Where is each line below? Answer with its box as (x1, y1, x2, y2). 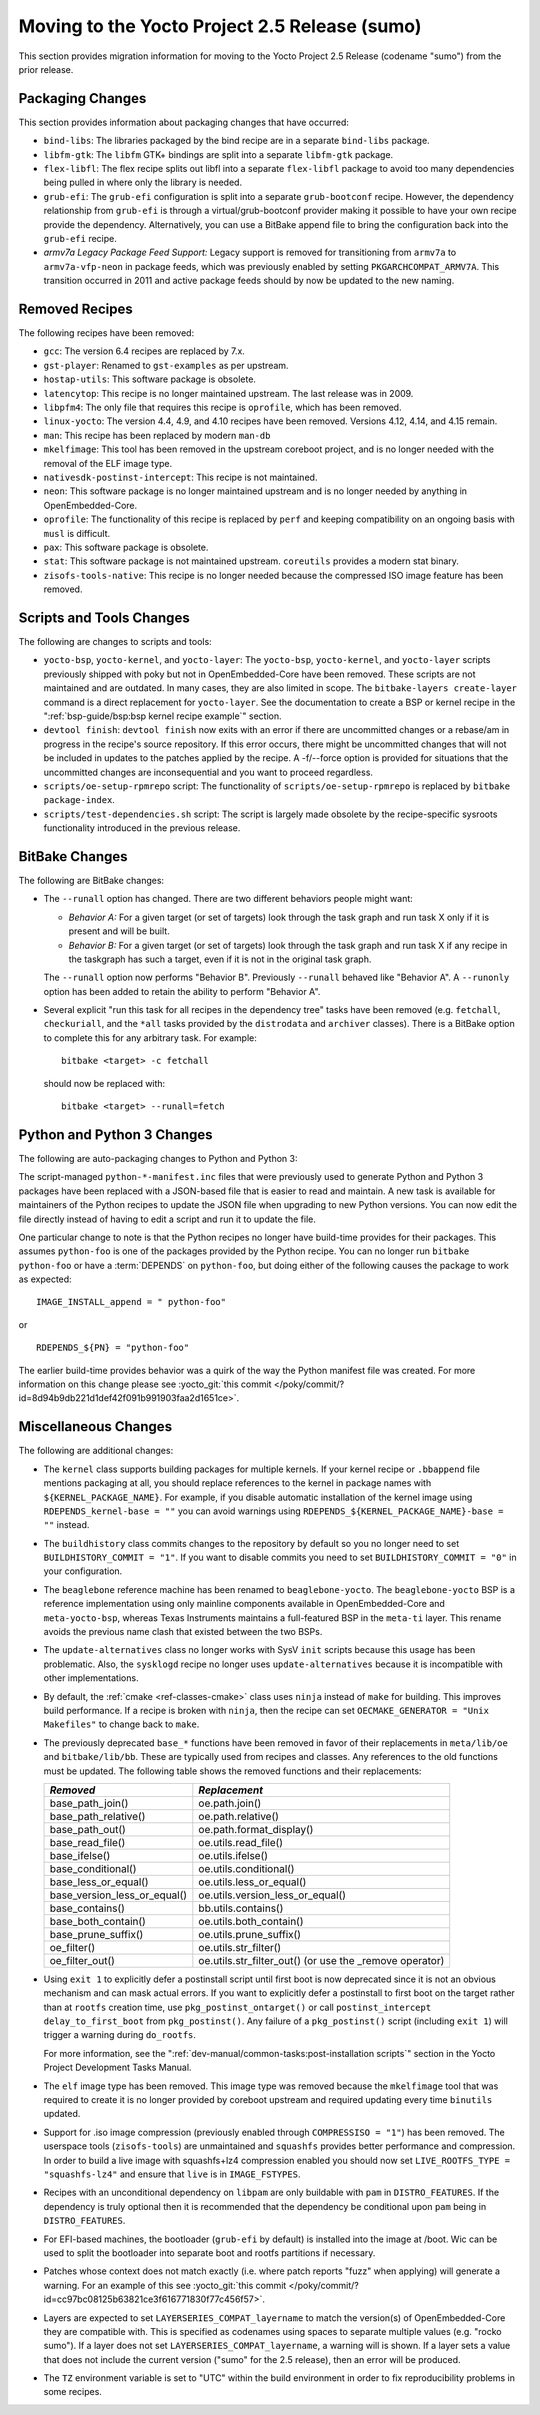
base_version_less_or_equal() (49, 1888, 188, 1902)
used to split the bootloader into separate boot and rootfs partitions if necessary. (43, 2246, 376, 2259)
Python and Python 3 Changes (18, 1126, 214, 1143)
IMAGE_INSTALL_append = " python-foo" (36, 1296, 227, 1308)
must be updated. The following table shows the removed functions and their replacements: (43, 1765, 422, 1777)
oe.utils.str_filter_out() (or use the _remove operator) (198, 1953, 445, 1967)
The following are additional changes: (18, 1445, 174, 1457)
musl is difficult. (43, 527, 111, 539)
